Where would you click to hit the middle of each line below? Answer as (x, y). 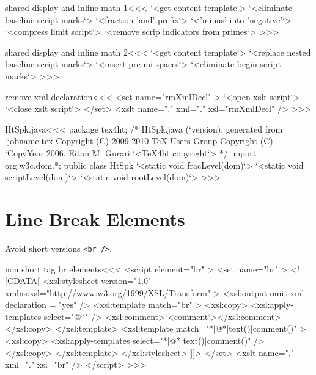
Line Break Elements (95, 218)
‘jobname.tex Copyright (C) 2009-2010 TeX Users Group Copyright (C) (139, 141)
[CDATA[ (22, 281)
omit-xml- (288, 292)
